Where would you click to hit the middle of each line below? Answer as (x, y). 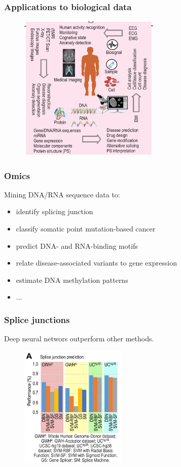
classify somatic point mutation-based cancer (86, 229)
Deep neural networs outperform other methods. (79, 339)
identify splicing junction (55, 211)
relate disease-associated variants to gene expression (96, 263)
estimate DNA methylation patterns (72, 280)
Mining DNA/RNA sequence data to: (62, 194)
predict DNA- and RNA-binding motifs (77, 245)
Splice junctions (37, 319)
